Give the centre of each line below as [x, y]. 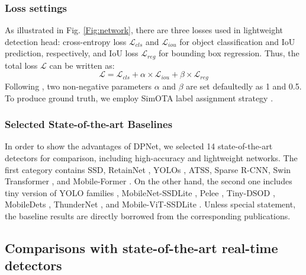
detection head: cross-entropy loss [66, 41]
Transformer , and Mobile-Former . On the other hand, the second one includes [149, 181]
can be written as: [82, 65]
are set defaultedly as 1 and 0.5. [244, 86]
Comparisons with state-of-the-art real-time [141, 247]
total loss [21, 65]
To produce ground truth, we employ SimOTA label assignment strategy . [139, 97]
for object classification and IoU [237, 41]
